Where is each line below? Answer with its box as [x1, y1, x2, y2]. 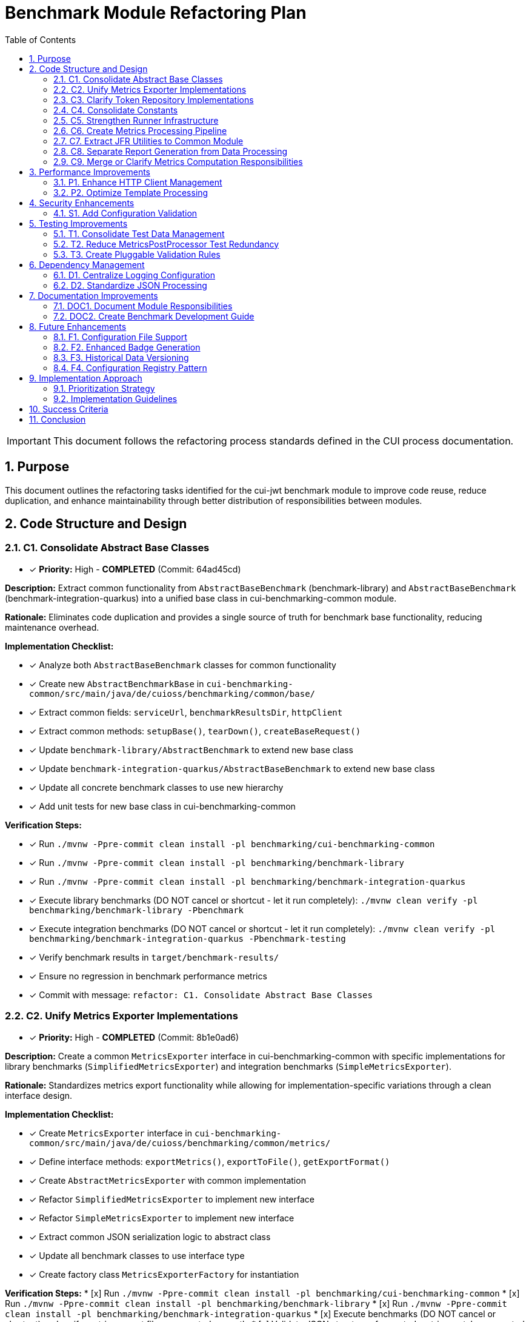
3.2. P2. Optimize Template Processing [53, 187, 208, 198]
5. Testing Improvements [29, 218, 128, 229]
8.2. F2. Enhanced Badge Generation [53, 341, 201, 352]
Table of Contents [5, 34, 76, 45]
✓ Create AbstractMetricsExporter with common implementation [29, 1175, 306, 1186]
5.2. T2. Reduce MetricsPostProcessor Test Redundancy [53, 238, 279, 249]
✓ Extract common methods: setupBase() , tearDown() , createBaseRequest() [29, 725, 361, 736]
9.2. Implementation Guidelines [53, 393, 178, 404]
